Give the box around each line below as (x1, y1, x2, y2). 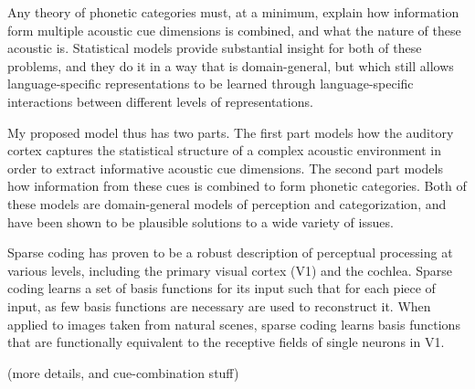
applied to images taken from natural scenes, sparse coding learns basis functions (7, 314, 460, 333)
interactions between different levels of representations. (7, 91, 313, 110)
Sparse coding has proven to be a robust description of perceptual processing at (7, 243, 453, 262)
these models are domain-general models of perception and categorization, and (7, 194, 447, 213)
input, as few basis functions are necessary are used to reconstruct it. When (7, 296, 431, 315)
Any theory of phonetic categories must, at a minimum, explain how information (7, 3, 459, 21)
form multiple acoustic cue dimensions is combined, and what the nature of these (7, 20, 461, 39)
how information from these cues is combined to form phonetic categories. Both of (7, 176, 467, 195)
